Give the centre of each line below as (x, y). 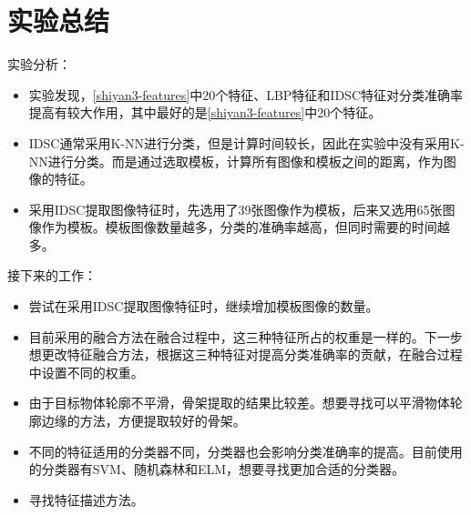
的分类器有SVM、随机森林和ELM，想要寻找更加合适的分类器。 (217, 469)
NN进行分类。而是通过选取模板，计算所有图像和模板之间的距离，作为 (236, 161)
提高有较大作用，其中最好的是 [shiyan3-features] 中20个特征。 (205, 112)
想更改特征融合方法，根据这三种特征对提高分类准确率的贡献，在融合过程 (246, 354)
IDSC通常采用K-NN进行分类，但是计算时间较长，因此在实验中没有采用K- (246, 142)
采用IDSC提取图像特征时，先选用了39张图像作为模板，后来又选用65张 (235, 209)
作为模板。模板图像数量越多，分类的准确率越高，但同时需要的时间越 (246, 227)
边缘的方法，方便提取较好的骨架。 (143, 421)
